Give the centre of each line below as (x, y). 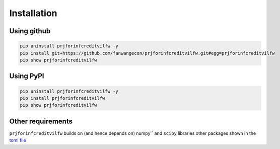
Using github (30, 31)
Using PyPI (27, 76)
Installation (33, 13)
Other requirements (41, 121)
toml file (18, 140)
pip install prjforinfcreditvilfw (62, 98)
